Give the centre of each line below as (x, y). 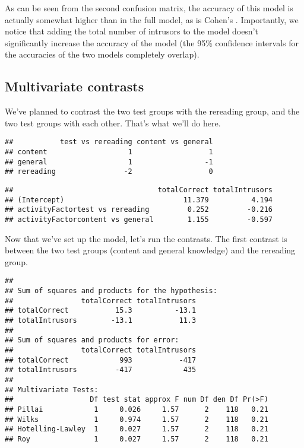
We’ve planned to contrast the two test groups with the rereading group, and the (152, 111)
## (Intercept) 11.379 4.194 (139, 200)
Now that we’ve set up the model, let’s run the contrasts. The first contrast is (146, 238)
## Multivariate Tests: (52, 390)
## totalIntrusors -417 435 (101, 370)
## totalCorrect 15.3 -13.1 (101, 311)
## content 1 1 (109, 152)
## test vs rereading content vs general (109, 142)
